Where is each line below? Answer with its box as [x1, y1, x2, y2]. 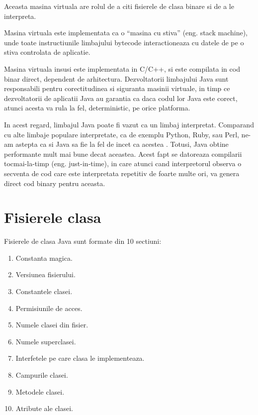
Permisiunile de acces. [15, 303, 83, 313]
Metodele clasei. [15, 386, 65, 397]
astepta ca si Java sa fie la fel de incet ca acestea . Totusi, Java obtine [15, 139, 229, 149]
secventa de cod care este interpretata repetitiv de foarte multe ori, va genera [4, 168, 240, 178]
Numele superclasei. [15, 336, 76, 346]
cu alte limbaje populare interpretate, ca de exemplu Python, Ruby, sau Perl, [4, 129, 239, 139]
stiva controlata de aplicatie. [4, 47, 90, 57]
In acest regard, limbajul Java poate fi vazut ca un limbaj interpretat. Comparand [4, 119, 254, 129]
